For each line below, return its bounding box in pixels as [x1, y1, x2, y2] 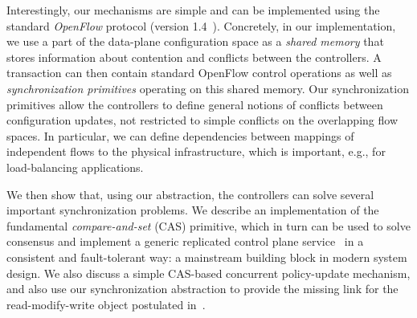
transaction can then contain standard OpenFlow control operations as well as [6, 64, 392, 81]
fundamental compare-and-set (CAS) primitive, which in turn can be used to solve [6, 217, 411, 234]
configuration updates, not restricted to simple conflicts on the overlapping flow [6, 112, 398, 128]
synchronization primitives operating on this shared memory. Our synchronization [6, 79, 409, 96]
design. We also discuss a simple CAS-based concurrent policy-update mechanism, [6, 264, 411, 281]
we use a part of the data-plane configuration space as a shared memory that [6, 33, 384, 50]
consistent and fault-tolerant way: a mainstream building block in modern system [6, 248, 407, 265]
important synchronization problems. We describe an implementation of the [6, 202, 379, 218]
